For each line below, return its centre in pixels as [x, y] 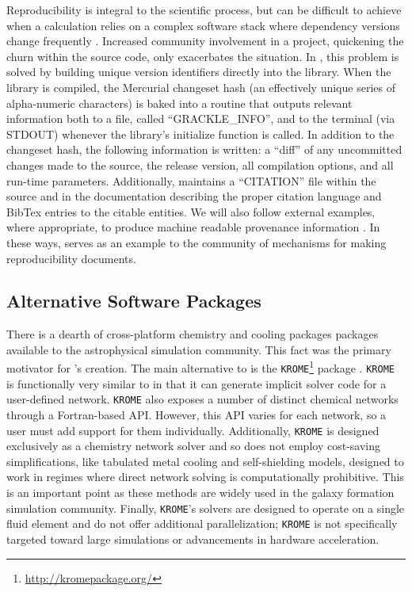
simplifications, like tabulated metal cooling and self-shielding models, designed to [205, 461]
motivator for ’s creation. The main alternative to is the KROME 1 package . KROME [200, 367]
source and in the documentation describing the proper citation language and [194, 196]
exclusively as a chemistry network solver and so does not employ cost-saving [193, 446]
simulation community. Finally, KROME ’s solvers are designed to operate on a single [206, 508]
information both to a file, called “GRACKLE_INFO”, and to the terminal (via [201, 118]
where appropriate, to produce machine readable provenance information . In [193, 227]
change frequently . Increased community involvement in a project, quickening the [205, 41]
